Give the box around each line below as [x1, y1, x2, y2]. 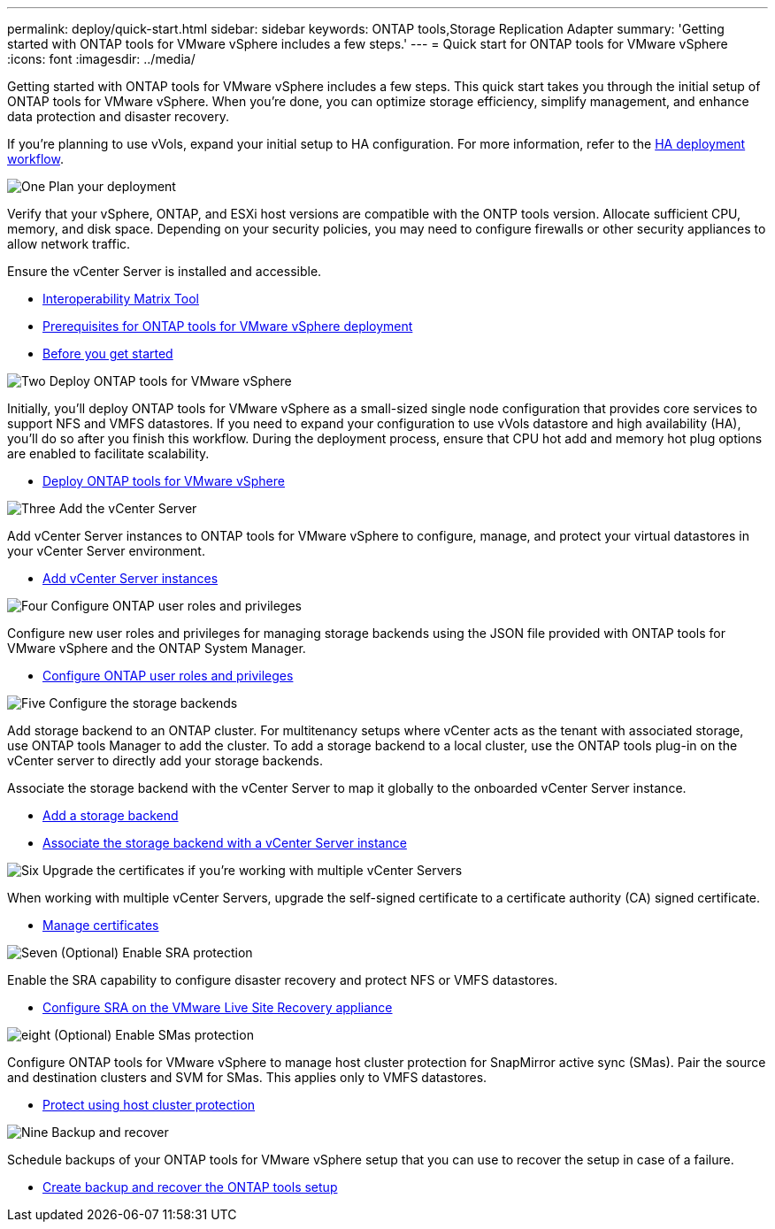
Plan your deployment [49, 179, 176, 194]
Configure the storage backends [49, 695, 238, 711]
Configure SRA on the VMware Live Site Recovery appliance [42, 1000, 393, 1015]
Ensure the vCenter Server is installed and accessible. [7, 264, 322, 279]
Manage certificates [42, 918, 159, 933]
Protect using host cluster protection [42, 1097, 256, 1112]
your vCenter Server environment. [7, 543, 205, 558]
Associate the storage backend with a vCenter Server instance [42, 835, 407, 850]
